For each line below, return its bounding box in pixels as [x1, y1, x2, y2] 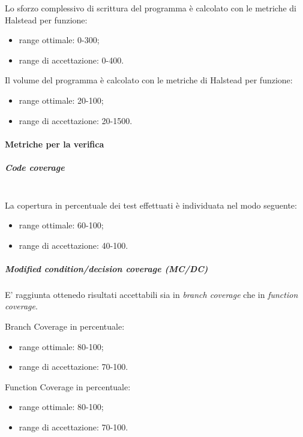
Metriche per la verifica [5, 137, 104, 150]
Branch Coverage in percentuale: [5, 320, 125, 333]
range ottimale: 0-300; [19, 34, 100, 46]
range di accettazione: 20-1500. [19, 114, 133, 126]
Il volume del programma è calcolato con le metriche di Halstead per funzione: [5, 74, 293, 86]
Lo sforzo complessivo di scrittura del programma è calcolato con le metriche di [5, 2, 297, 14]
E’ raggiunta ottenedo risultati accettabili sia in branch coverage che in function [5, 288, 298, 300]
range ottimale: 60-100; [19, 219, 104, 231]
